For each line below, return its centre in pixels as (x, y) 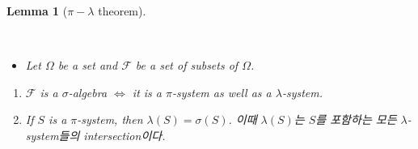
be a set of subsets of (187, 65)
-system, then (110, 119)
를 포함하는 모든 (356, 119)
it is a (147, 92)
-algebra (88, 92)
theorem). (122, 11)
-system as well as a (222, 92)
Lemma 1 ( (37, 11)
